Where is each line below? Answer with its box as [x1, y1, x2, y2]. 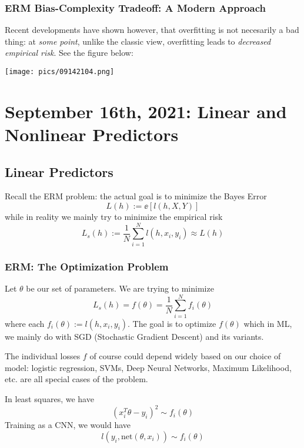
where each [5, 317, 45, 329]
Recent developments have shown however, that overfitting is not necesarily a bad [5, 24, 299, 36]
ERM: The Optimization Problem [5, 259, 169, 273]
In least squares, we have [5, 393, 94, 405]
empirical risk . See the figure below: [5, 46, 133, 59]
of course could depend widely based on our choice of [89, 350, 281, 362]
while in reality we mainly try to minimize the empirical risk [5, 210, 223, 223]
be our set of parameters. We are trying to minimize [26, 282, 214, 294]
